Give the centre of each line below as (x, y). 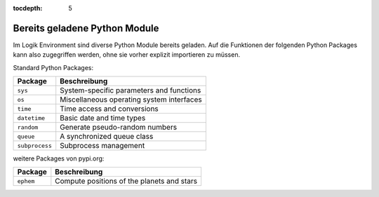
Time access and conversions (109, 109)
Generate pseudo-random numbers (119, 128)
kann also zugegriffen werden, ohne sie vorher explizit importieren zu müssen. (127, 55)
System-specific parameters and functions (131, 90)
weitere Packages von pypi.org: (59, 158)
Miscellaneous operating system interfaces (131, 100)
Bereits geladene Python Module (86, 28)
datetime (31, 118)
